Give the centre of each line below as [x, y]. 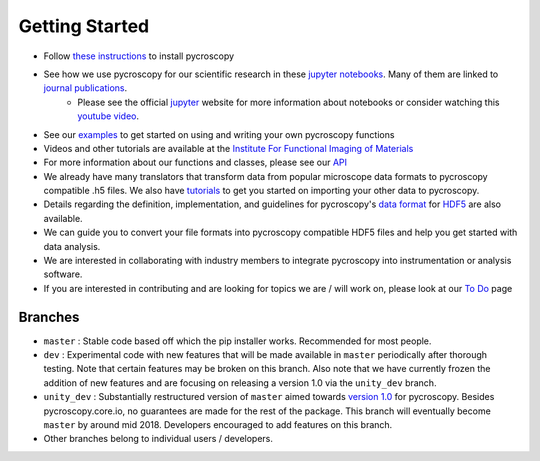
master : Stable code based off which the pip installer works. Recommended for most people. [237, 341]
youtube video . [108, 116]
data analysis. [72, 246]
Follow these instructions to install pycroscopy [139, 56]
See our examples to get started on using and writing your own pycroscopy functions [219, 134]
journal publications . [85, 88]
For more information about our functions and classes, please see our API [195, 162]
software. [63, 274]
